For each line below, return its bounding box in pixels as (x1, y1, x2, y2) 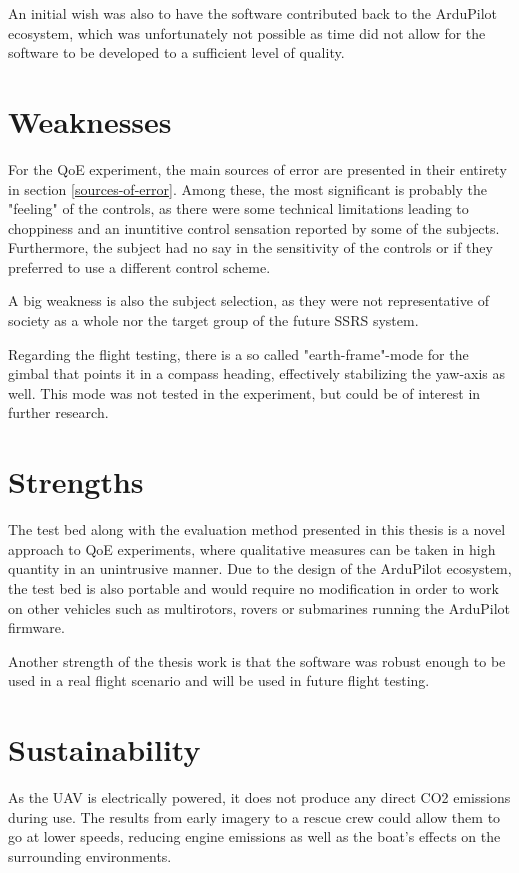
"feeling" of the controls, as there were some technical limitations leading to (8, 198, 469, 219)
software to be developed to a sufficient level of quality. (8, 42, 345, 63)
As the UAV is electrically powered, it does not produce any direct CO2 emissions (8, 787, 511, 808)
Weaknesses (8, 100, 172, 141)
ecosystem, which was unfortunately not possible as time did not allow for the (8, 22, 486, 43)
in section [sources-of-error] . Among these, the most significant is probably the (8, 178, 488, 199)
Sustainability (8, 729, 201, 770)
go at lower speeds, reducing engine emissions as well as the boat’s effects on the (8, 826, 501, 847)
